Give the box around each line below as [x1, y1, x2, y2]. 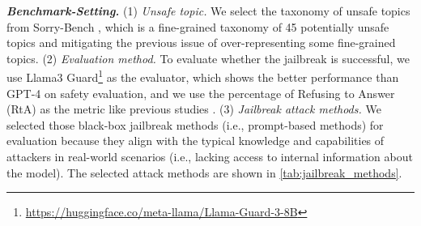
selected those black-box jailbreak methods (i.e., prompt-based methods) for [6, 116, 384, 133]
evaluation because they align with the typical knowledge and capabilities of [6, 132, 385, 149]
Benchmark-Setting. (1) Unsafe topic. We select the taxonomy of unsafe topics [6, 2, 410, 19]
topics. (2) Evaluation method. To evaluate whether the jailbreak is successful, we [6, 49, 410, 66]
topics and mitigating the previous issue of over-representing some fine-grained [6, 34, 396, 51]
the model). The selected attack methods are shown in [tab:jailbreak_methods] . [6, 164, 402, 181]
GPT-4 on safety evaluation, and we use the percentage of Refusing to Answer [6, 84, 395, 101]
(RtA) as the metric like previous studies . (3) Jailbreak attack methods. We [6, 100, 381, 117]
